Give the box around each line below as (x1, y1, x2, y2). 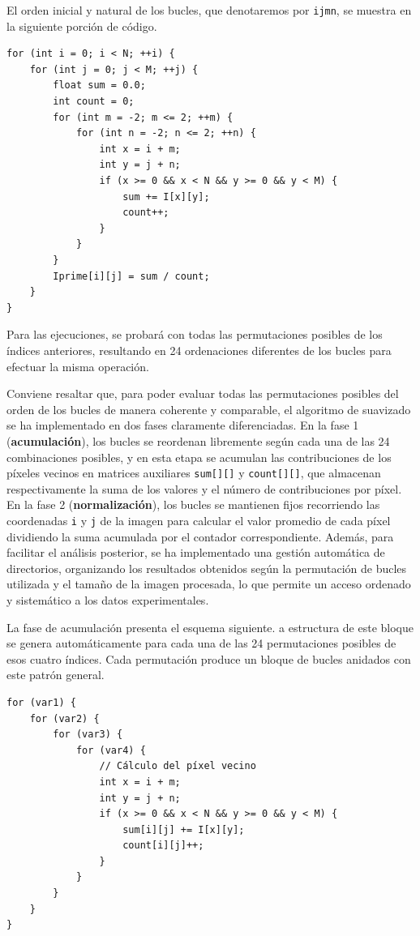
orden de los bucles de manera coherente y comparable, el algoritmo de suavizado (6, 400, 411, 417)
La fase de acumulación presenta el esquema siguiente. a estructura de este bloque (6, 618, 414, 635)
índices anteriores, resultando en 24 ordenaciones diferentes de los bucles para (6, 341, 392, 358)
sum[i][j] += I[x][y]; (122, 823, 245, 836)
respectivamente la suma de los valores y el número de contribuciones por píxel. (6, 480, 402, 497)
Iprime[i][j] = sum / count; (53, 270, 210, 282)
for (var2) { (29, 712, 100, 724)
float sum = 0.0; (53, 79, 146, 92)
